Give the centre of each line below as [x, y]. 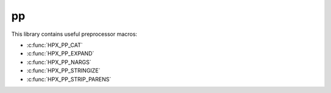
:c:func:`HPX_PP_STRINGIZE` [63, 71]
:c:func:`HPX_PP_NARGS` [59, 62]
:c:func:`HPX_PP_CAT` [55, 45]
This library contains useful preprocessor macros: [74, 34]
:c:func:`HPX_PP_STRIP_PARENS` [69, 79]
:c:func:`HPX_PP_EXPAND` [60, 53]
